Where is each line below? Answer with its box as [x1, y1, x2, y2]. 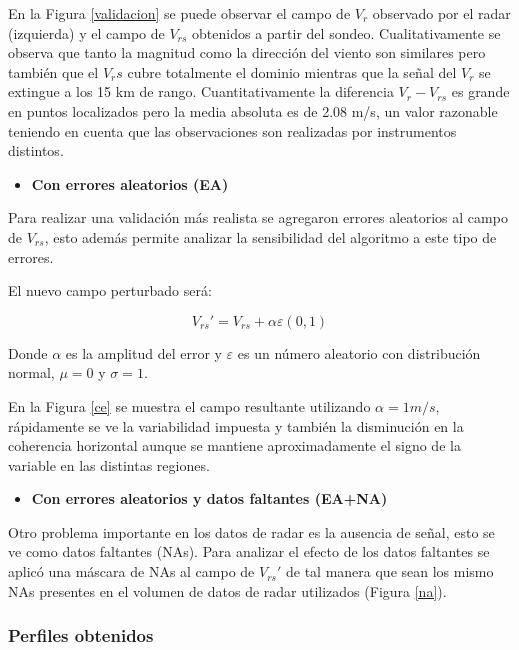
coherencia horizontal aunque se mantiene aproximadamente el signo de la [8, 435, 461, 456]
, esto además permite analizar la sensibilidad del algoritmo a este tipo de [44, 226, 497, 247]
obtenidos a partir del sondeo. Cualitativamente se [192, 22, 501, 43]
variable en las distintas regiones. [8, 454, 210, 475]
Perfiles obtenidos [8, 623, 154, 648]
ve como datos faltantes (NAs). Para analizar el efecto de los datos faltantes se [8, 541, 490, 562]
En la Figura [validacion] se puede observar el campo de [8, 3, 351, 23]
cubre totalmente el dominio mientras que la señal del [127, 61, 457, 82]
